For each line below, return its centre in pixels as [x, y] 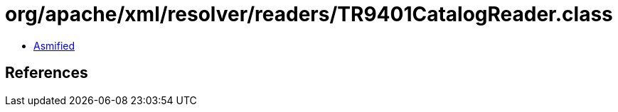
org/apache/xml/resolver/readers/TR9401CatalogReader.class [309, 14]
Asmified [54, 45]
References [47, 73]
